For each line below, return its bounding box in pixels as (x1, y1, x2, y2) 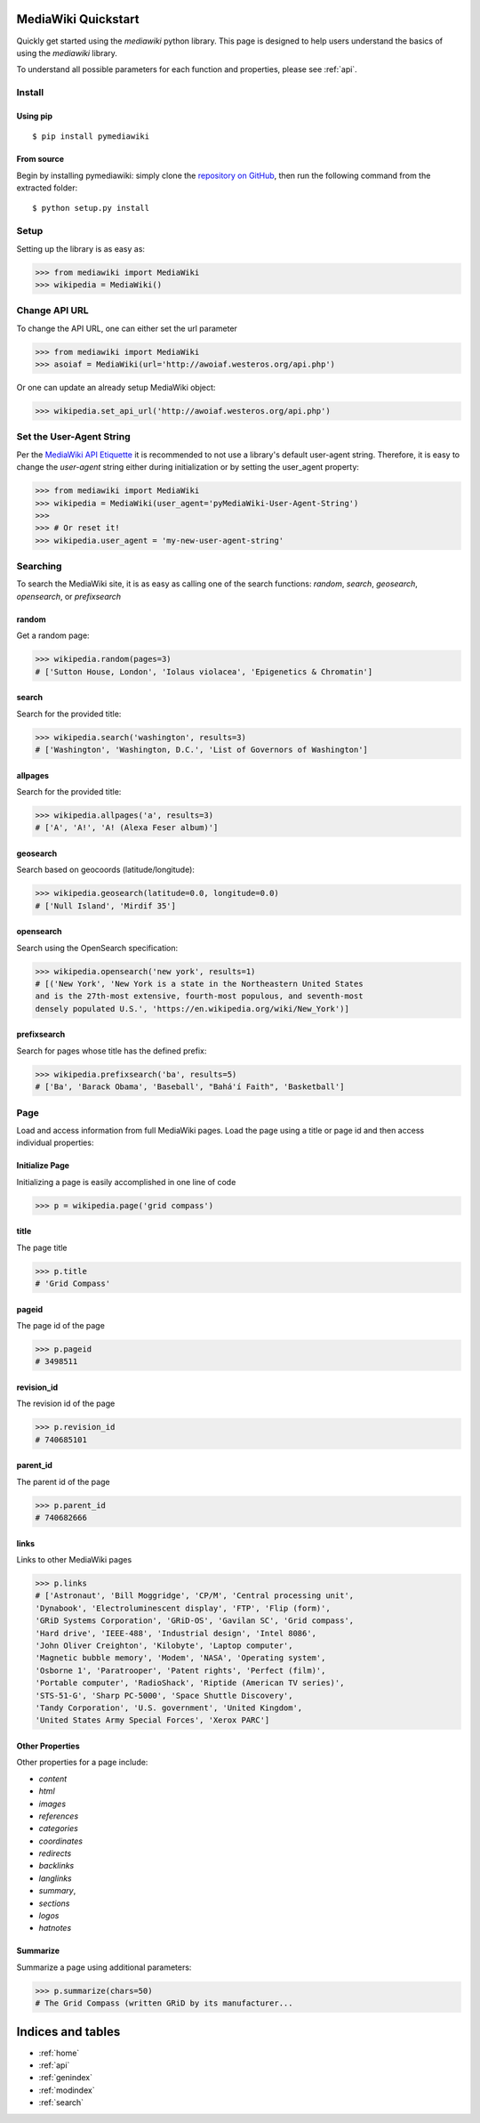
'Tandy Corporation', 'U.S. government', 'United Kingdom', (35, 1702, 303, 1713)
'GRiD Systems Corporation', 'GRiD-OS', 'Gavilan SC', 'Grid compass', (35, 1616, 355, 1626)
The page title (16, 1242, 68, 1253)
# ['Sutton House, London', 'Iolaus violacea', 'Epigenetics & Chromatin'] (35, 666, 373, 676)
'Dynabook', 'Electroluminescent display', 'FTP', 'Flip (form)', (35, 1602, 331, 1613)
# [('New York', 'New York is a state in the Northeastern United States (35, 979, 364, 989)
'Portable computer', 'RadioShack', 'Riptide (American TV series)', (35, 1678, 345, 1688)
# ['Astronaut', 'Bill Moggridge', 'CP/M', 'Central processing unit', (35, 1591, 355, 1601)
